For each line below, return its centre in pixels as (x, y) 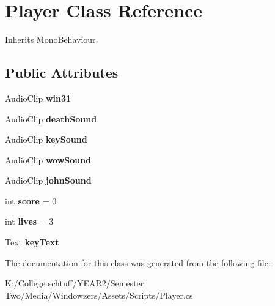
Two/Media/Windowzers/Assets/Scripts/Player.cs (99, 295)
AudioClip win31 (38, 98)
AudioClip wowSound (48, 159)
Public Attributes (62, 73)
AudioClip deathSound (51, 118)
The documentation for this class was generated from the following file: (138, 262)
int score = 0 (31, 200)
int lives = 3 (29, 221)
